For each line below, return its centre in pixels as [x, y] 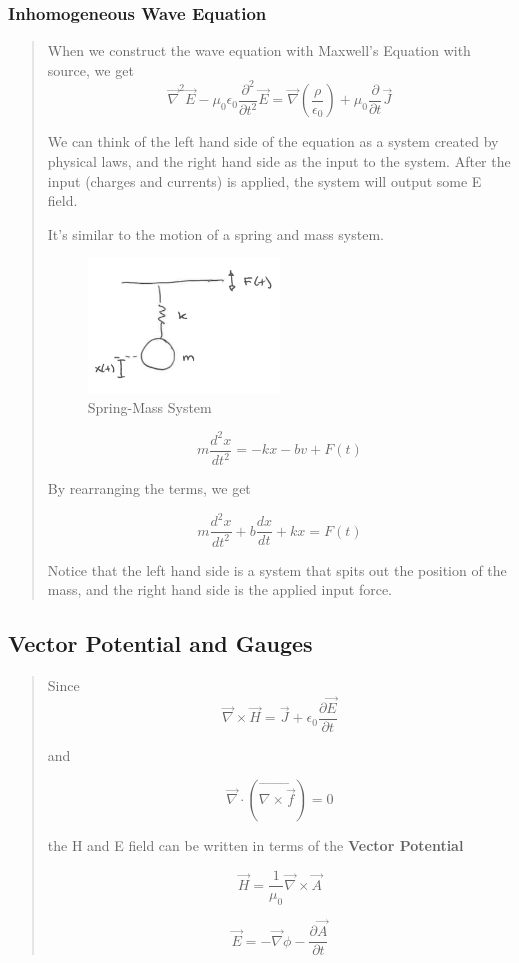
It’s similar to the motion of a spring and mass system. [215, 233]
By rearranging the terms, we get [149, 488]
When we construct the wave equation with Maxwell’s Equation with [259, 50]
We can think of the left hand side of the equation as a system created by [273, 141]
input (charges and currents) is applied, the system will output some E [264, 180]
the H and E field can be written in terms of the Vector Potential [255, 845]
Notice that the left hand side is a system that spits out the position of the [277, 569]
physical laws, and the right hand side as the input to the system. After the [279, 160]
